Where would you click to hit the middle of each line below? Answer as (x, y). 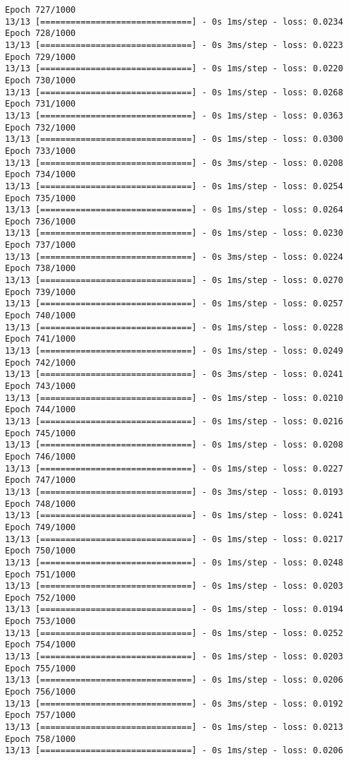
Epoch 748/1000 (41, 504)
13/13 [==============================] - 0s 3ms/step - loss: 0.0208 (174, 163)
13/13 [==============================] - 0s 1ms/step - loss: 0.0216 (174, 421)
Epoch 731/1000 (41, 104)
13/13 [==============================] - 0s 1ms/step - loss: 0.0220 (174, 69)
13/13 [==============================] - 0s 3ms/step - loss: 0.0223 (174, 45)
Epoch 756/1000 (41, 692)
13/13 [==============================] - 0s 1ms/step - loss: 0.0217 (174, 539)
